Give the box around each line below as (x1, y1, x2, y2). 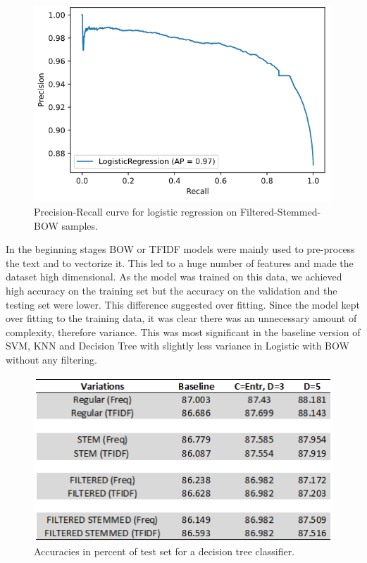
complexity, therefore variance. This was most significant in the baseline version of (6, 324, 361, 339)
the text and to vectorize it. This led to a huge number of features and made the (6, 255, 354, 270)
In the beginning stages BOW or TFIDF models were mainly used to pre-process (6, 242, 355, 256)
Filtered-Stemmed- (240, 204, 321, 218)
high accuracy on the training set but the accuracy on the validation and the (6, 283, 337, 297)
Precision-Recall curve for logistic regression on (34, 204, 237, 218)
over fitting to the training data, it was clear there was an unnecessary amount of (6, 311, 357, 326)
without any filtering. (6, 352, 97, 366)
